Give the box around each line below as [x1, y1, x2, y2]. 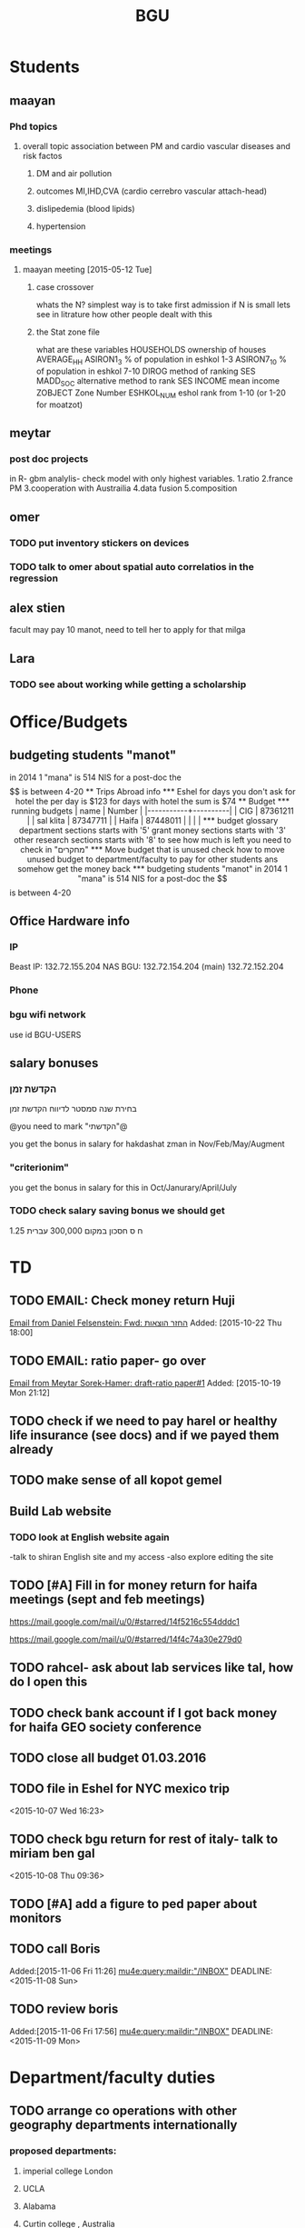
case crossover [35, 282, 94, 293]
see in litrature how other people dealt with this [35, 309, 213, 320]
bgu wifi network [9, 1008, 86, 1021]
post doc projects [9, 452, 89, 465]
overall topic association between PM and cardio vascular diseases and [22, 140, 290, 151]
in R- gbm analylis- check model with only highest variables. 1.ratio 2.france [9, 474, 293, 485]
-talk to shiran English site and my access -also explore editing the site [9, 1552, 274, 1563]
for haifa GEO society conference [9, 1719, 202, 1734]
